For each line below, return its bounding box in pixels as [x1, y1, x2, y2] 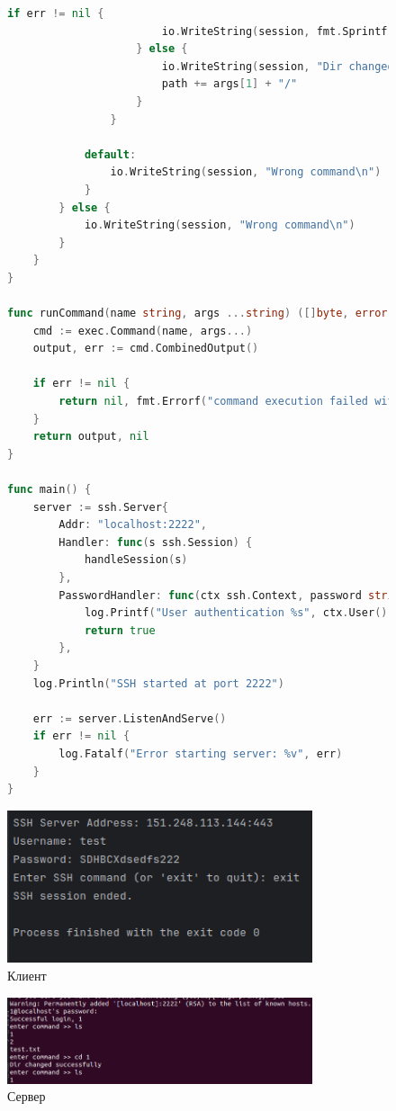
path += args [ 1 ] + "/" [161, 77, 298, 91]
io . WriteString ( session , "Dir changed [161, 59, 394, 73]
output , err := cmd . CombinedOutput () [32, 342, 259, 355]
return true [84, 623, 156, 637]
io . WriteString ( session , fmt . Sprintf [161, 24, 388, 38]
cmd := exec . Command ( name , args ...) [32, 324, 253, 337]
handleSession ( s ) [84, 553, 188, 567]
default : [84, 148, 137, 161]
